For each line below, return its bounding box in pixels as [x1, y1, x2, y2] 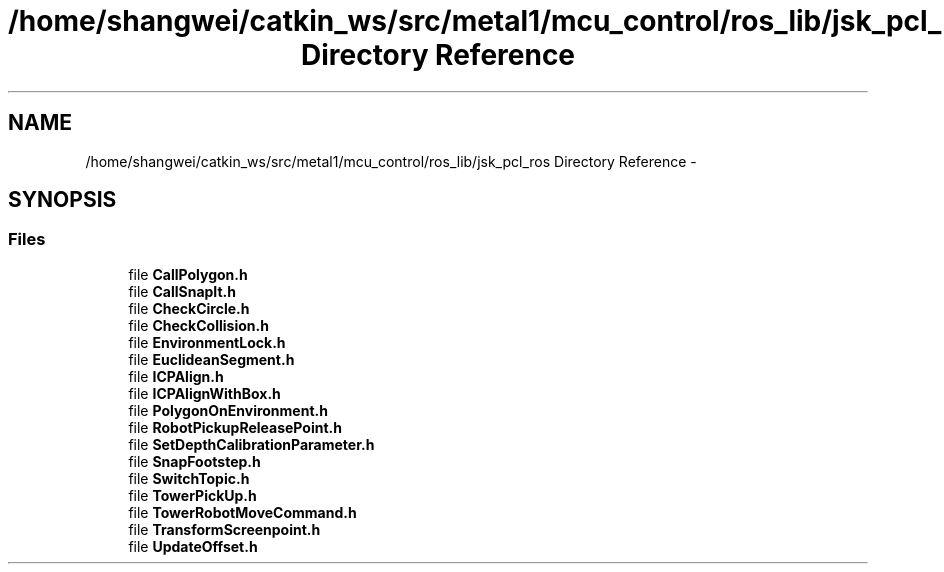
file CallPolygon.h [128, 265, 248, 283]
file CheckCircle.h [128, 299, 250, 317]
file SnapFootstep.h [128, 452, 261, 470]
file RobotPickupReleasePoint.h [128, 418, 342, 436]
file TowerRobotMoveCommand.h [128, 503, 357, 521]
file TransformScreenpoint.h [128, 520, 321, 538]
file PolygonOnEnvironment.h [128, 401, 328, 419]
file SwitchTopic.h [128, 469, 250, 487]
